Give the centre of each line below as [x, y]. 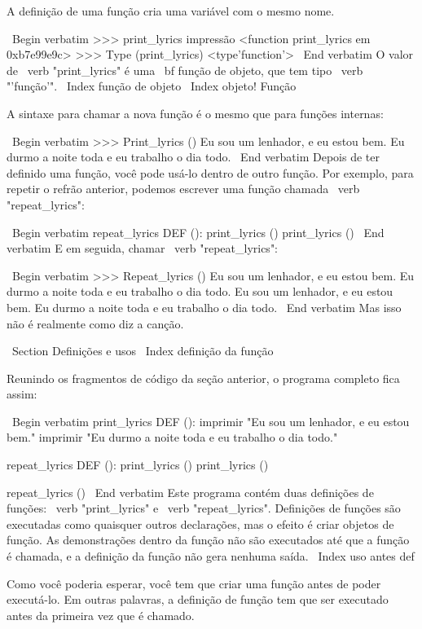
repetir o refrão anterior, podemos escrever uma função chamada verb [183, 189]
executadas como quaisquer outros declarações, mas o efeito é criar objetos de [200, 523]
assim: [22, 394]
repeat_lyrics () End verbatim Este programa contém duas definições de [190, 492]
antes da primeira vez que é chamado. [101, 615]
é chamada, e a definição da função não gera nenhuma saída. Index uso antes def [211, 556]
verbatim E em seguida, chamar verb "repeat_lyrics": [143, 248]
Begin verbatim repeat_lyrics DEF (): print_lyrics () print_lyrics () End [198, 232]
